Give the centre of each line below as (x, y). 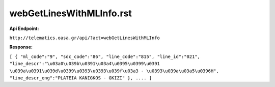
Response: (21, 47)
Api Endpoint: (24, 28)
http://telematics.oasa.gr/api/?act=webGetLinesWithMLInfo (85, 38)
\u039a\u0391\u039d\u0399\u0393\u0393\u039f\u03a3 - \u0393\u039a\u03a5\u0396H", (114, 71)
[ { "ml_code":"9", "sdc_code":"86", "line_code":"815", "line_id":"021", (105, 56)
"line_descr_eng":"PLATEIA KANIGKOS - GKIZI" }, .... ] (81, 78)
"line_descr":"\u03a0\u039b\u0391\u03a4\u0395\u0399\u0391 (85, 64)
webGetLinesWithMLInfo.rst (71, 13)
